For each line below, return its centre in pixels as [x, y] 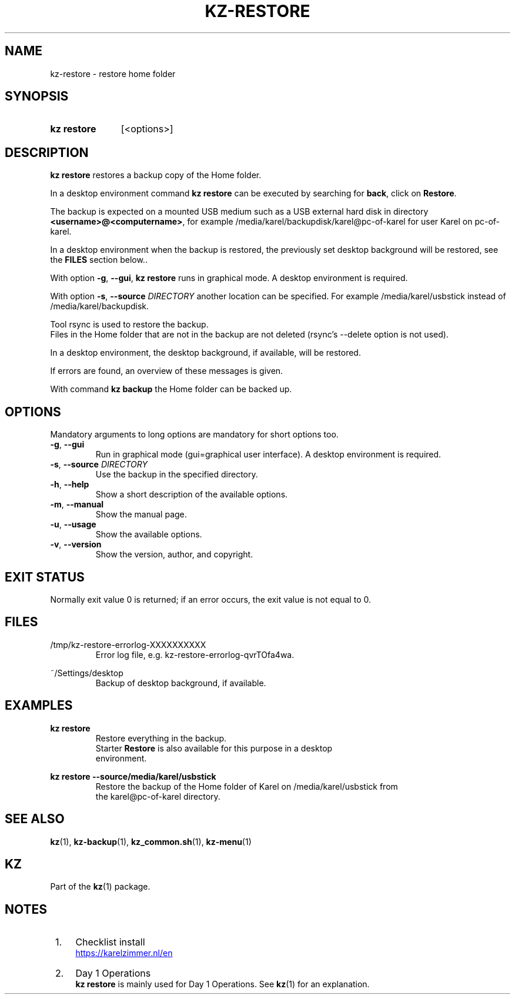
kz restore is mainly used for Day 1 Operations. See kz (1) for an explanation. [223, 984]
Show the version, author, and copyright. [174, 554]
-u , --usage [73, 524]
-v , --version [76, 544]
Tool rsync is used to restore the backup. [129, 325]
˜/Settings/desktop [87, 673]
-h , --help [70, 485]
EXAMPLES [39, 706]
